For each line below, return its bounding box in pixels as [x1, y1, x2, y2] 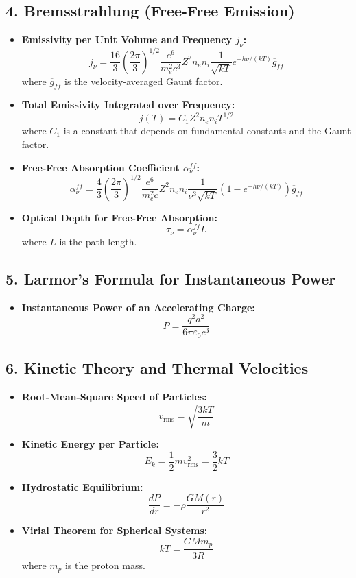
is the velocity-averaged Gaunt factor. [64, 73, 223, 88]
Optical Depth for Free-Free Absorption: [21, 210, 217, 224]
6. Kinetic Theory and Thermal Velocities [5, 357, 309, 378]
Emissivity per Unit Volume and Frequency [21, 32, 233, 47]
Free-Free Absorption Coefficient [21, 160, 180, 174]
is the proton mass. [64, 557, 145, 572]
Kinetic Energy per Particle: [21, 437, 159, 451]
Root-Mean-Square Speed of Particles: [21, 389, 207, 403]
